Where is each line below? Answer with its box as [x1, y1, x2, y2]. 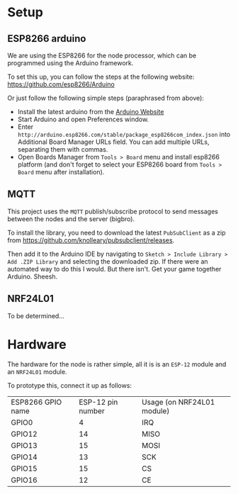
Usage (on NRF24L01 [141, 397, 215, 407]
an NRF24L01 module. [7, 367, 67, 376]
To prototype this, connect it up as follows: [7, 381, 132, 390]
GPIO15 [11, 464, 38, 473]
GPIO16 [11, 475, 38, 485]
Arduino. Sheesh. [7, 272, 58, 281]
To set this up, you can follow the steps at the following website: [7, 72, 195, 81]
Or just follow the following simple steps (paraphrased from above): [7, 94, 204, 102]
